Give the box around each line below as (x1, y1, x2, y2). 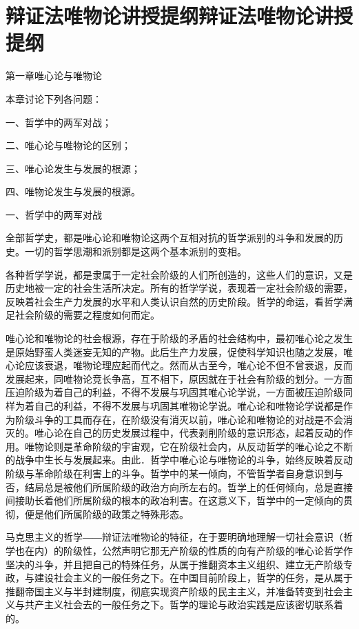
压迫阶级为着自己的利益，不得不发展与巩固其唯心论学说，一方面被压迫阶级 (6, 385, 343, 399)
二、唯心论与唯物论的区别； (6, 138, 131, 152)
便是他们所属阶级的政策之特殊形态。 (24, 506, 189, 521)
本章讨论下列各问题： (6, 91, 102, 106)
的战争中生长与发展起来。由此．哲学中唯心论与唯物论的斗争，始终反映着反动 (6, 452, 353, 467)
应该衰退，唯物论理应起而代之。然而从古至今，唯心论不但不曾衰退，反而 (24, 358, 353, 372)
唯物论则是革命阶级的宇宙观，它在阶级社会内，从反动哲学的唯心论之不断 (24, 439, 353, 453)
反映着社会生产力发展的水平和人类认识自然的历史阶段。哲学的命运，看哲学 (6, 294, 343, 308)
